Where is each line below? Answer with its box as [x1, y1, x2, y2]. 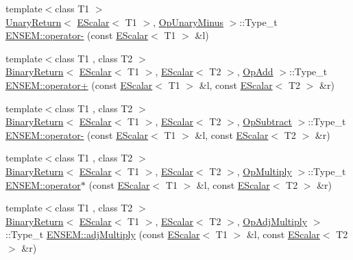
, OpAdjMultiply [236, 213, 308, 228]
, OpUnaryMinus [153, 14, 224, 29]
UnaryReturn [5, 14, 62, 29]
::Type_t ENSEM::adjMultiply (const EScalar [5, 227, 200, 242]
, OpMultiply [236, 164, 292, 178]
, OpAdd [236, 64, 273, 79]
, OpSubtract [236, 114, 292, 129]
